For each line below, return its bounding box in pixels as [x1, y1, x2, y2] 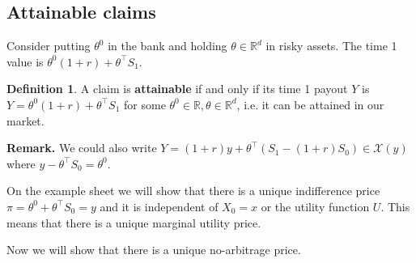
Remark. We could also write [6, 139, 157, 156]
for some [124, 95, 166, 112]
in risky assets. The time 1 [265, 37, 397, 54]
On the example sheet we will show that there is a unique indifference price [6, 182, 380, 199]
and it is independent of [100, 197, 219, 214]
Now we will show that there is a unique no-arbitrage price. [6, 241, 301, 258]
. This [380, 197, 410, 214]
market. [6, 112, 45, 129]
